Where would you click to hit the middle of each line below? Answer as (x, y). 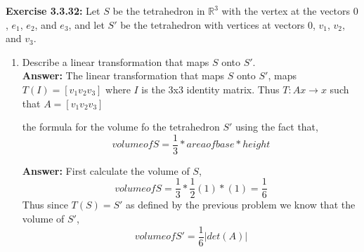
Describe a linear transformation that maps (116, 61)
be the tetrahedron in (159, 11)
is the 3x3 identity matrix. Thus (210, 89)
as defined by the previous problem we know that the (241, 205)
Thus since (45, 205)
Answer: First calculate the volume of (106, 170)
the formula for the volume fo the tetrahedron (121, 127)
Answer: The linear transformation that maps (123, 75)
